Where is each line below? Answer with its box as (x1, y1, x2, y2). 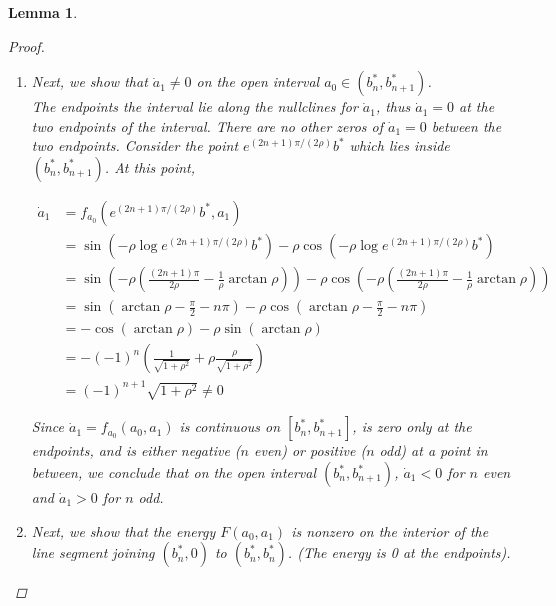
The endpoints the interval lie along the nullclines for (31, 96, 358, 117)
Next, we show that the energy (31, 520, 216, 541)
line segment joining (31, 542, 155, 563)
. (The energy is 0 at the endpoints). (287, 542, 511, 563)
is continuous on (179, 416, 281, 437)
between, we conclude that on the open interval (31, 462, 317, 483)
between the (431, 115, 502, 136)
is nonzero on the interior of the (291, 520, 489, 541)
